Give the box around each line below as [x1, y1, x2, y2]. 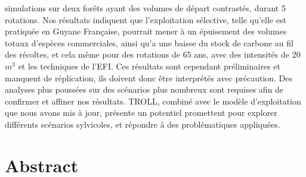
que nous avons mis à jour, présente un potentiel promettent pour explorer [5, 106, 277, 119]
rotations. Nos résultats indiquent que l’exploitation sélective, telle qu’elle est [5, 13, 286, 26]
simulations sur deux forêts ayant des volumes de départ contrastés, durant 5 [5, 2, 286, 14]
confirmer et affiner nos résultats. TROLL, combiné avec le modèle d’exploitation [5, 94, 301, 107]
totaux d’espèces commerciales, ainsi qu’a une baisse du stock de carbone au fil [5, 36, 293, 49]
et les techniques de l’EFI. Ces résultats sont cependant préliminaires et [18, 59, 280, 72]
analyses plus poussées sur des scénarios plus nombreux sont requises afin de [5, 83, 284, 96]
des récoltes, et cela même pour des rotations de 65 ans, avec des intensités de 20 [5, 48, 301, 61]
